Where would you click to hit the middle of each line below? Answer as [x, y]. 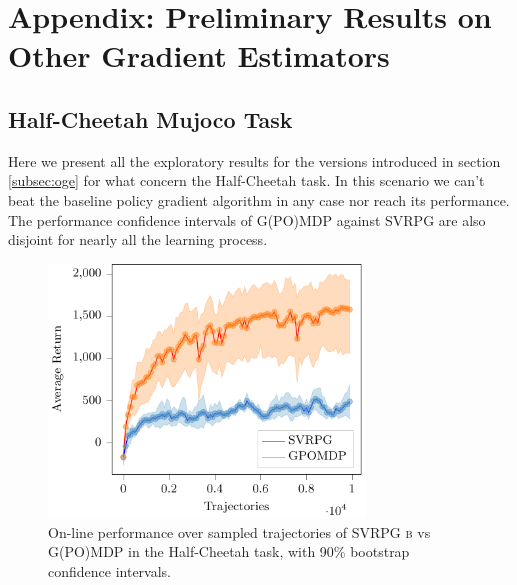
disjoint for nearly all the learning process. [138, 239]
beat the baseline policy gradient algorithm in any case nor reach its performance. [259, 199]
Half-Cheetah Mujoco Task [150, 118]
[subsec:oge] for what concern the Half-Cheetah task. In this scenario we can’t [246, 180]
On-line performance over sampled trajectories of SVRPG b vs [239, 531]
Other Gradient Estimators [199, 55]
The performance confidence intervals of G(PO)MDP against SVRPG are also [247, 219]
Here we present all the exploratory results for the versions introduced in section [254, 160]
